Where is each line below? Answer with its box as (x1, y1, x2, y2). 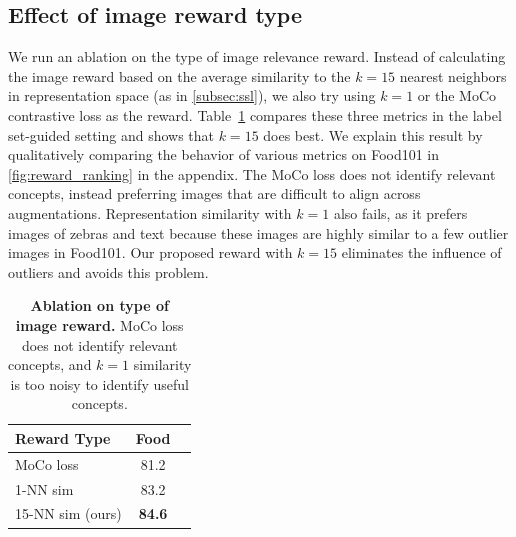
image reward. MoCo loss (15, 314, 184, 335)
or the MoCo (417, 85, 497, 106)
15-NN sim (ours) (15, 503, 122, 524)
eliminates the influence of (341, 242, 502, 263)
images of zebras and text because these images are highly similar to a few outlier (8, 222, 509, 243)
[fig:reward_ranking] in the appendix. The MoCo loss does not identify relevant (8, 163, 496, 184)
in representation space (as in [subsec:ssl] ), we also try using (8, 85, 376, 106)
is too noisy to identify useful (10, 373, 189, 394)
